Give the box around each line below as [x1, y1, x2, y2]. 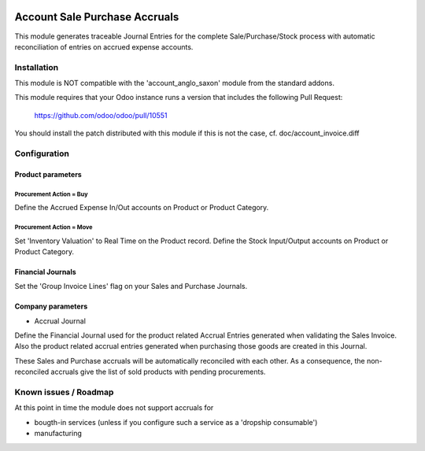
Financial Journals [14, 267, 76, 276]
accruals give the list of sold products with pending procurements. [50, 367, 266, 377]
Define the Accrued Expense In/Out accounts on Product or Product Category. [14, 203, 269, 213]
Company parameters [14, 301, 88, 311]
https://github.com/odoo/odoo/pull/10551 [34, 110, 168, 120]
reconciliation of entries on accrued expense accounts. [14, 42, 194, 51]
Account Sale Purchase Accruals [14, 10, 179, 24]
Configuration [14, 148, 70, 159]
